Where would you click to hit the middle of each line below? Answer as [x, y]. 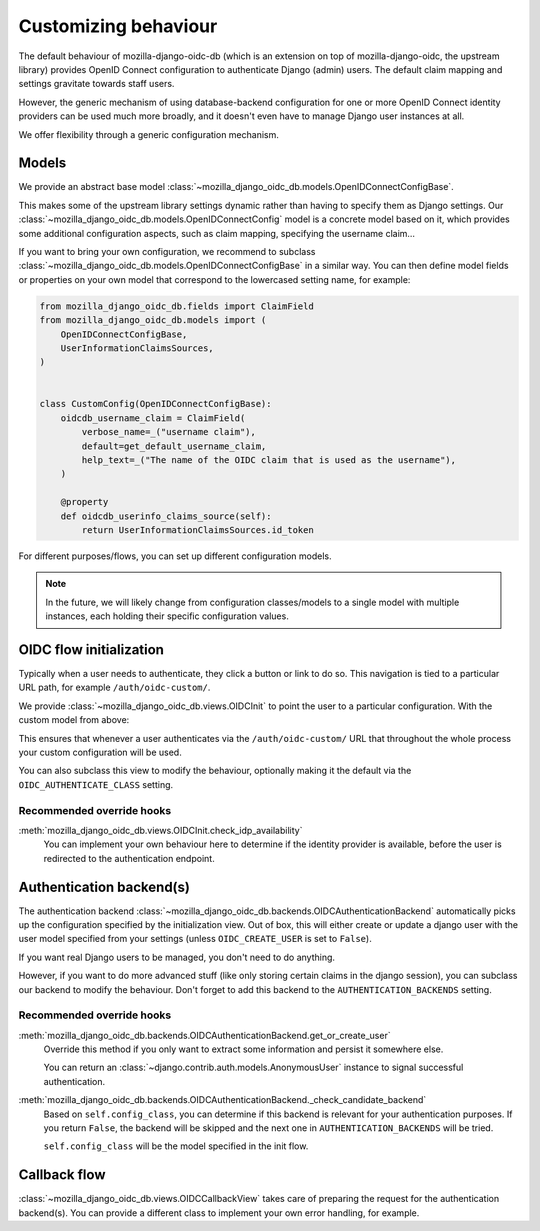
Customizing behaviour [118, 26]
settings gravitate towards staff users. [96, 84]
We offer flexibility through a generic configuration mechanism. [149, 134]
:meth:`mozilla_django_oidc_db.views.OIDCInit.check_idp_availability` [160, 830]
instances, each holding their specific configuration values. [167, 616]
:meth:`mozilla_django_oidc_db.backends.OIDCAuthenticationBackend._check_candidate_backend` [222, 1100]
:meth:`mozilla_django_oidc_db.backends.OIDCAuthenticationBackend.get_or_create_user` [204, 1035]
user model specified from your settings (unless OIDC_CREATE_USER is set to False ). [195, 939]
